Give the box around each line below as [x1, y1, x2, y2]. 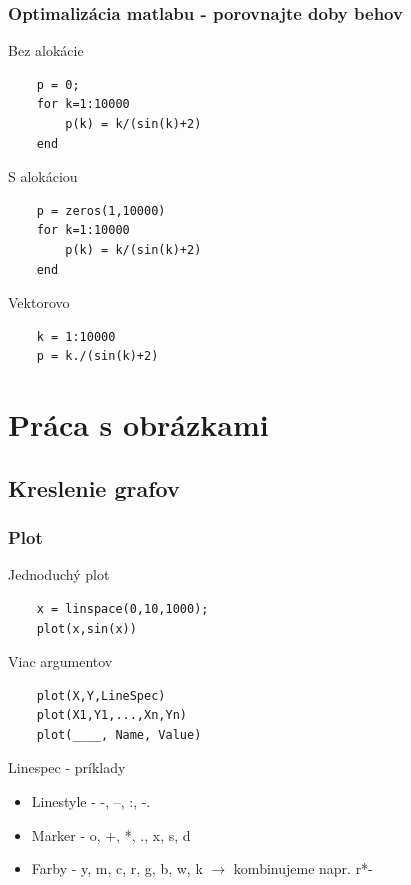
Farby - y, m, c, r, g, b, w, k [31, 858, 203, 879]
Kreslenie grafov [8, 472, 180, 503]
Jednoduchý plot [8, 564, 110, 585]
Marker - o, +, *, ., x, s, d [31, 824, 191, 845]
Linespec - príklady [8, 757, 126, 778]
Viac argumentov [8, 651, 113, 672]
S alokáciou [8, 166, 78, 187]
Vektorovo [8, 292, 70, 313]
